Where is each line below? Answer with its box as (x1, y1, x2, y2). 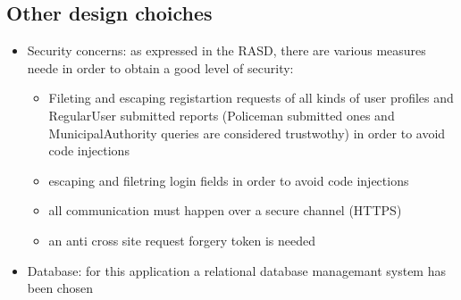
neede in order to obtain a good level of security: (27, 58, 294, 77)
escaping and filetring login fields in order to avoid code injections (48, 171, 409, 189)
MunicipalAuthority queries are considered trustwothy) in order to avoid (48, 123, 446, 142)
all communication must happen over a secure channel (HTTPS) (48, 201, 402, 220)
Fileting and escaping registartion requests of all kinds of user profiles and (48, 88, 454, 107)
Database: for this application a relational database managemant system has (27, 261, 446, 279)
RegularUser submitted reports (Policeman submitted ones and (48, 105, 395, 124)
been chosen (27, 279, 93, 297)
